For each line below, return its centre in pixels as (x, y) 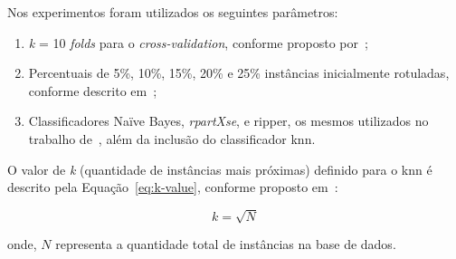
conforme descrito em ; (93, 90)
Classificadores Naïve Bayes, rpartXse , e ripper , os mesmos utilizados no (228, 121)
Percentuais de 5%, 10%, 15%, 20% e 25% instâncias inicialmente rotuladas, (239, 73)
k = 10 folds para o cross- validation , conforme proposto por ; (198, 42)
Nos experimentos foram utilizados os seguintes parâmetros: (173, 12)
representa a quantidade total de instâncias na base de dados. (226, 244)
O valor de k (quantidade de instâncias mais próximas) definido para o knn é (220, 169)
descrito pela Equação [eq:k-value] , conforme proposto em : (173, 187)
